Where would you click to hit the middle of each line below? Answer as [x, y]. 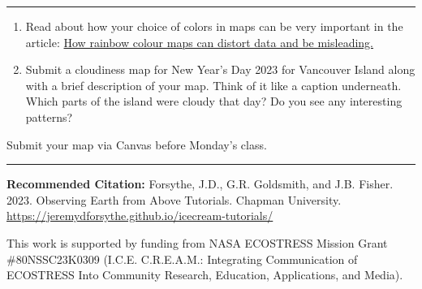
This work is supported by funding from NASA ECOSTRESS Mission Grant [197, 242]
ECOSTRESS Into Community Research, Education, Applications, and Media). [205, 275]
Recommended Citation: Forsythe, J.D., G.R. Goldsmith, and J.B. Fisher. [200, 184]
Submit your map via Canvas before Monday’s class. [137, 144]
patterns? [49, 116]
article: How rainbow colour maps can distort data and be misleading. [199, 42]
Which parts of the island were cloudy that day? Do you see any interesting [214, 101]
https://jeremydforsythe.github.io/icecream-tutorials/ [140, 216]
